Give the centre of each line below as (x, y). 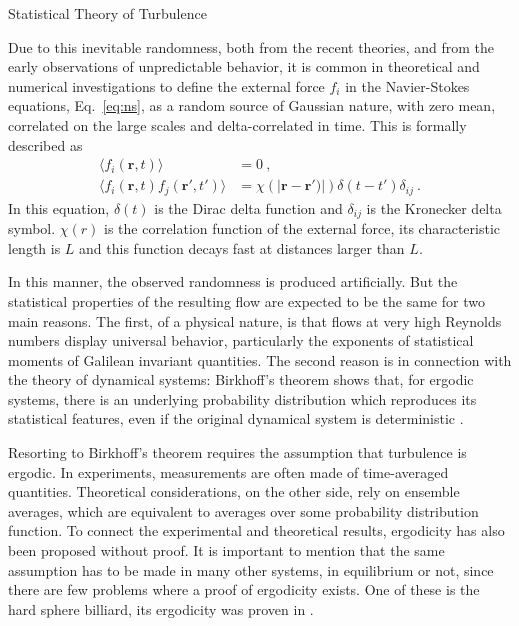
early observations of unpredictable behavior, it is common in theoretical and (244, 66)
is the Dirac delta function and (248, 207)
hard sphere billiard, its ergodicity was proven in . (161, 608)
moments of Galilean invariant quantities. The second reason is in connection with (260, 359)
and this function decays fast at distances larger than (242, 247)
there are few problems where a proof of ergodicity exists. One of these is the (244, 589)
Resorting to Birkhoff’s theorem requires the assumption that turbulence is (237, 452)
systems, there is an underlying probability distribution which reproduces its (242, 398)
